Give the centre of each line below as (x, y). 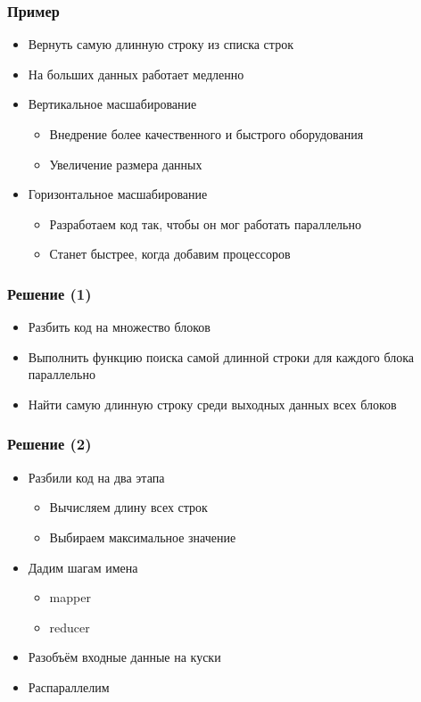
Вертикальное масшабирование (112, 104)
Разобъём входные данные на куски (124, 657)
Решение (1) (50, 293)
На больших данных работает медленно (136, 74)
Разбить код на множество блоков (119, 327)
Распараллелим (69, 686)
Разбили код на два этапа (96, 477)
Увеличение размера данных (126, 164)
